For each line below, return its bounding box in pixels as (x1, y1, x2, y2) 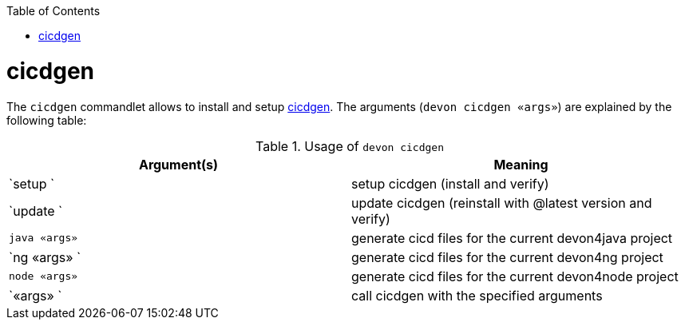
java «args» (9, 232, 78, 244)
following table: (6, 113, 87, 127)
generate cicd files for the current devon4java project (351, 229, 673, 246)
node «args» (9, 270, 78, 282)
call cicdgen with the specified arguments (351, 287, 603, 304)
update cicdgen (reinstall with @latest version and (351, 194, 652, 211)
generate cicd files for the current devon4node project (351, 268, 679, 284)
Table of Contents (6, 4, 101, 18)
